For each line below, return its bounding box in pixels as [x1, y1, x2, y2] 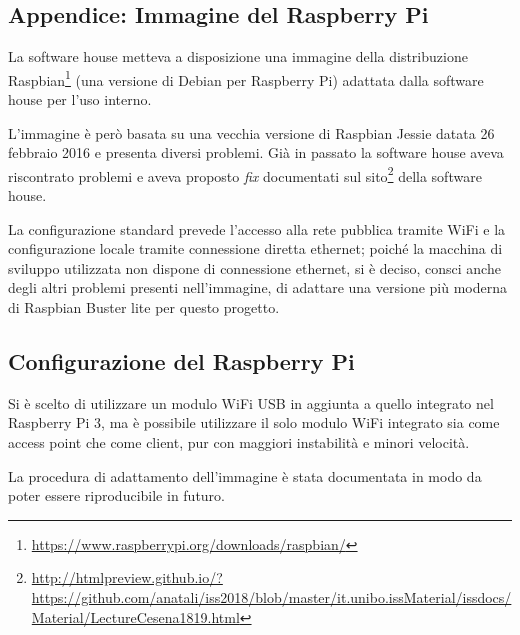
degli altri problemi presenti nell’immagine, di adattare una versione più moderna [8, 277, 507, 298]
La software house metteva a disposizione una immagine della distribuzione [8, 46, 468, 67]
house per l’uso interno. [8, 89, 152, 110]
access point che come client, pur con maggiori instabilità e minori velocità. [8, 432, 470, 453]
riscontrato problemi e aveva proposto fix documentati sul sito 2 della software [8, 162, 482, 186]
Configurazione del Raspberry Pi [8, 346, 355, 377]
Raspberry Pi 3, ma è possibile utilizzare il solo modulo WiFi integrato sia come [8, 412, 500, 433]
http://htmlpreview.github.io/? [31, 567, 223, 588]
